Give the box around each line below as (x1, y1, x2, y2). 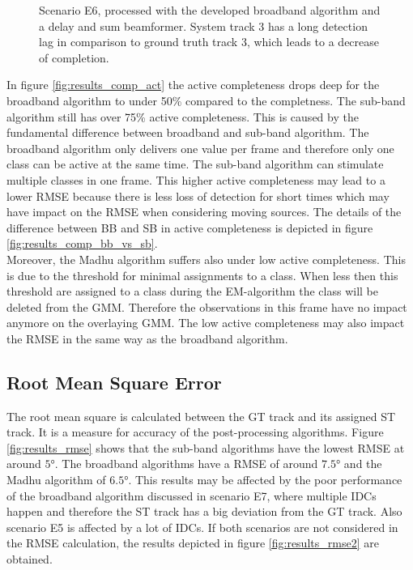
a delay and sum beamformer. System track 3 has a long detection (39, 17, 368, 34)
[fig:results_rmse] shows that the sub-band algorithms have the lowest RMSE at (6, 439, 405, 456)
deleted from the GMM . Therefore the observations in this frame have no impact (6, 298, 407, 315)
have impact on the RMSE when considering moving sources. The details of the (6, 203, 402, 220)
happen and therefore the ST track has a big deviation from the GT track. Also (6, 503, 402, 520)
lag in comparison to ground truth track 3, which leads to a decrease (39, 33, 380, 50)
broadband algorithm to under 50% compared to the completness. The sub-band (6, 91, 406, 108)
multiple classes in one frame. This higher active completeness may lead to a (6, 171, 385, 188)
